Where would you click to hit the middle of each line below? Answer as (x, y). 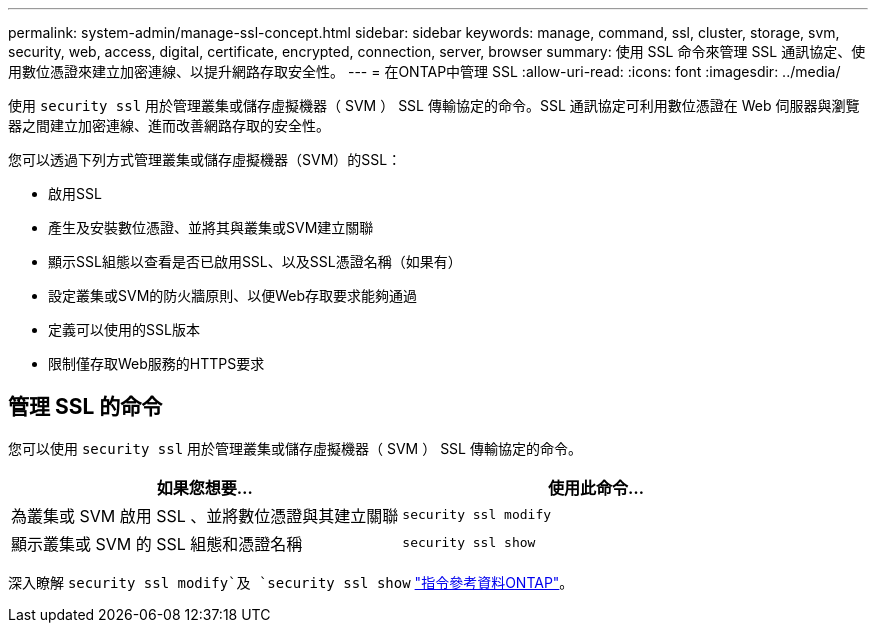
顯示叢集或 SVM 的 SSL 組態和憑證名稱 (157, 543)
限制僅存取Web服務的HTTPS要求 (156, 363)
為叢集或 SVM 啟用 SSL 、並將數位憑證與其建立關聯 (205, 515)
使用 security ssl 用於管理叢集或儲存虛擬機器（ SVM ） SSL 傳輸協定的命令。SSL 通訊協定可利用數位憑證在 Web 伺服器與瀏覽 (434, 105)
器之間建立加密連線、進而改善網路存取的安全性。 (169, 125)
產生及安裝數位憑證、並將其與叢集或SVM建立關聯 (211, 227)
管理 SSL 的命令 (85, 407)
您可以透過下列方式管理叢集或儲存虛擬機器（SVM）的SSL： (205, 159)
